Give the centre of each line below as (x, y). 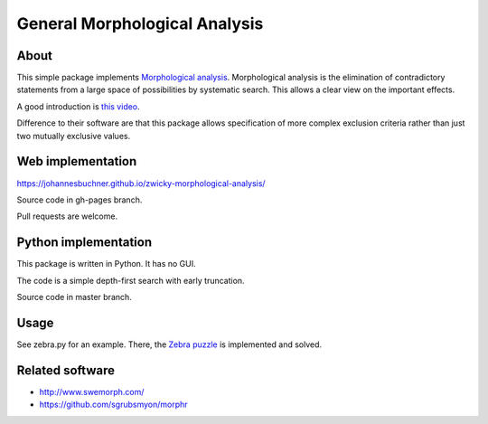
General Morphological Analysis (140, 24)
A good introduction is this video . (78, 106)
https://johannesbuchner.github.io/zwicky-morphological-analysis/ (141, 183)
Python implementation (84, 243)
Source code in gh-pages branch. (80, 200)
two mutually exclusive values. (74, 136)
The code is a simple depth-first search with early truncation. (131, 280)
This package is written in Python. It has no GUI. (106, 264)
